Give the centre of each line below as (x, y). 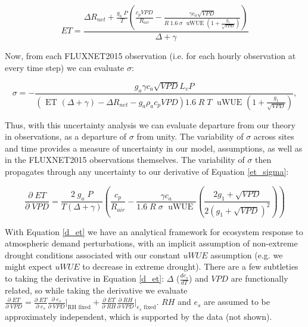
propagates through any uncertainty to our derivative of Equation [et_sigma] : (147, 172)
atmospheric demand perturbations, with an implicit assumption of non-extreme (151, 243)
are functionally (259, 278)
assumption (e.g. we (247, 254)
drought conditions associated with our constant (93, 254)
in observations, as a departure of (66, 136)
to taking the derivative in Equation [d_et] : (85, 278)
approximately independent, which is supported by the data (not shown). (139, 316)
